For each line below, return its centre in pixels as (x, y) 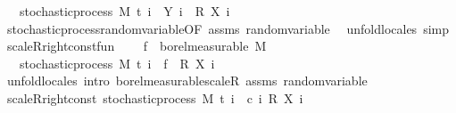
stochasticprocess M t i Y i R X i (124, 11)
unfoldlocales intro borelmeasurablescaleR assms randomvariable (187, 81)
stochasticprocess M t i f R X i (117, 63)
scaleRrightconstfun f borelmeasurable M (137, 46)
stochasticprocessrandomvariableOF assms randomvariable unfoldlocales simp (228, 28)
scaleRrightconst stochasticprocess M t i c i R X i (155, 97)
